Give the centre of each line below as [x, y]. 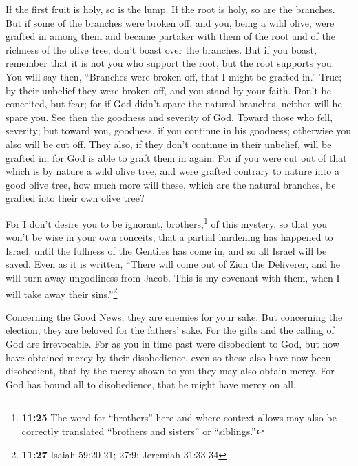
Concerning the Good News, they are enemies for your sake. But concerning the [174, 316]
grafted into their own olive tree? [75, 198]
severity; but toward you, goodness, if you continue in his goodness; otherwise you [178, 130]
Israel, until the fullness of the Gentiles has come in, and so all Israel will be [166, 250]
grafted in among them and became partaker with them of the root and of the [170, 36]
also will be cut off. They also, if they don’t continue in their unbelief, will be [169, 144]
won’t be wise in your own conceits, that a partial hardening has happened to [169, 237]
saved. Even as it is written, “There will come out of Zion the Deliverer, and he [173, 264]
